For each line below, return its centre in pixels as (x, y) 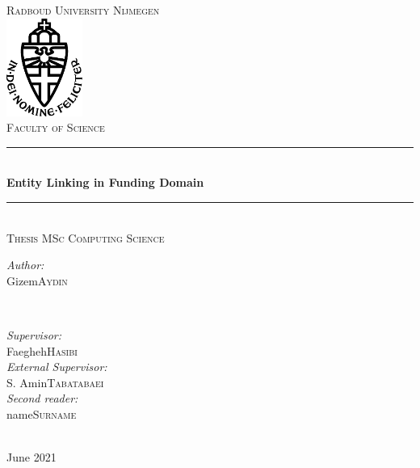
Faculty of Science (56, 127)
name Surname (42, 413)
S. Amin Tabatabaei (55, 382)
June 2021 (31, 457)
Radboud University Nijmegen (83, 10)
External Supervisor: (57, 367)
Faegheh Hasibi (42, 350)
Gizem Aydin (37, 280)
